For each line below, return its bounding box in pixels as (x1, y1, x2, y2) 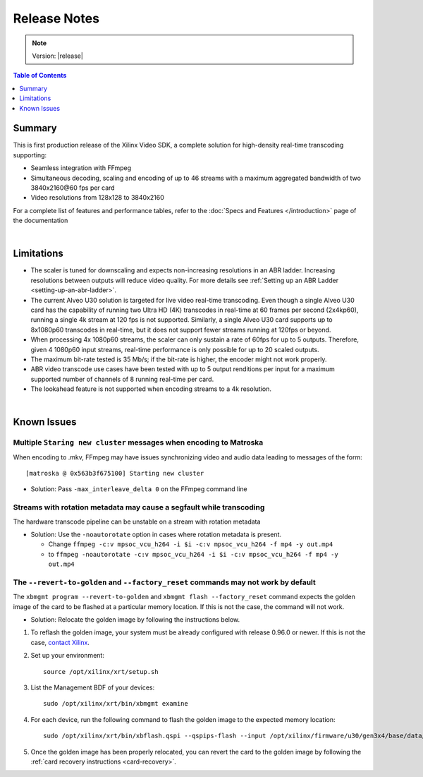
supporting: (13, 150, 47, 159)
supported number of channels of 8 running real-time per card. (30, 375, 214, 383)
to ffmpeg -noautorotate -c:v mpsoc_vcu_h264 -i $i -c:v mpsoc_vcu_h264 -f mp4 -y (48, 550, 338, 558)
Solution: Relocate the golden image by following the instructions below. (30, 615, 240, 624)
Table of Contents (13, 71, 67, 80)
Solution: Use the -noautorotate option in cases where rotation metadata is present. (30, 530, 282, 538)
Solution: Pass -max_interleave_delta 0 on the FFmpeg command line (30, 485, 247, 493)
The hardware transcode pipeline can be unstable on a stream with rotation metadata (13, 517, 261, 526)
